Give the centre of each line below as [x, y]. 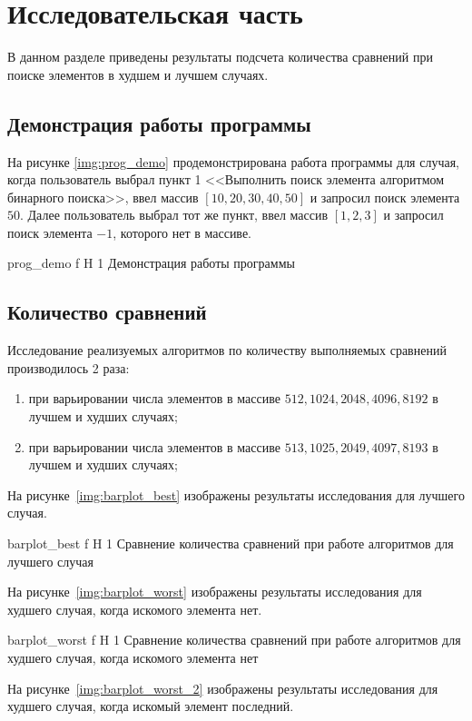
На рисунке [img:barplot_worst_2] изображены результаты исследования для [223, 688]
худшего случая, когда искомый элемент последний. [151, 706]
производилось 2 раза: [69, 367]
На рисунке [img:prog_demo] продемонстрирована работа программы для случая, [234, 161]
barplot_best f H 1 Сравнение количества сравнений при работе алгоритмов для [231, 543]
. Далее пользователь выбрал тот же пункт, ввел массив [174, 215]
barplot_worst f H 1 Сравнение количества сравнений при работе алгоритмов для [234, 640]
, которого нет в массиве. [182, 232]
